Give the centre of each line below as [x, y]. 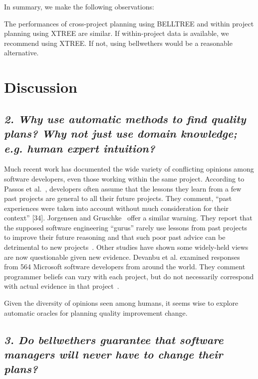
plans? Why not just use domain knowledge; [121, 133]
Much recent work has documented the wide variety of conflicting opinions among [129, 169]
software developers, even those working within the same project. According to [124, 178]
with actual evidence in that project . [62, 286]
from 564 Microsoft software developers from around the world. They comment [125, 267]
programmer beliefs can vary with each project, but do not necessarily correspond [129, 276]
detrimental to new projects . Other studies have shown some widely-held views [126, 247]
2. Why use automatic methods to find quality [125, 118]
